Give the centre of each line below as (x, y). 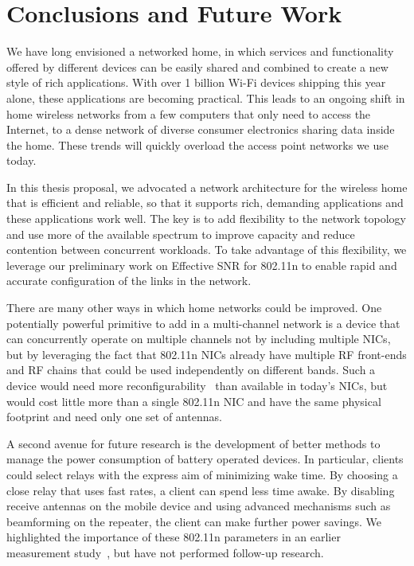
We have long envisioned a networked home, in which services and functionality (200, 51)
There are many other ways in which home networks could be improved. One (194, 308)
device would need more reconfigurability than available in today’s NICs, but (197, 385)
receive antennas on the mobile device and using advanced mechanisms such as (199, 506)
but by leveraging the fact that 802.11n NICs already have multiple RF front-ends (207, 354)
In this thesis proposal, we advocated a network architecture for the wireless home (207, 187)
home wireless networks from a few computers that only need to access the (189, 113)
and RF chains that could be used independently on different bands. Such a (191, 370)
